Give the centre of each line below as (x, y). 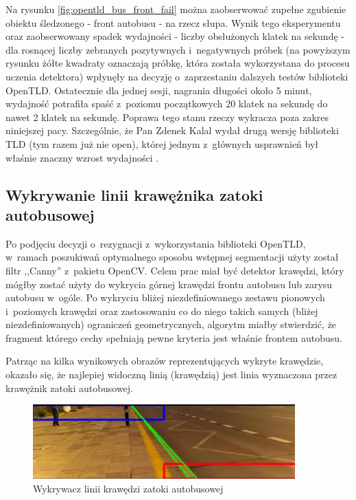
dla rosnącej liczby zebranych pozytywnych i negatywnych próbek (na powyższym (178, 49)
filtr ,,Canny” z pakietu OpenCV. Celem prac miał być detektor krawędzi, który (175, 270)
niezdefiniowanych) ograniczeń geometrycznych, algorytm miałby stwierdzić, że (171, 324)
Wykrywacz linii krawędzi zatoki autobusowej (128, 488)
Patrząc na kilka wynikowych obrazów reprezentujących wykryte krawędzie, (165, 361)
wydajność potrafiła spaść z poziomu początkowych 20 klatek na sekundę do (167, 104)
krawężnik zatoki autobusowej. (70, 388)
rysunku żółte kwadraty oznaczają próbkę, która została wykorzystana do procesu (178, 63)
